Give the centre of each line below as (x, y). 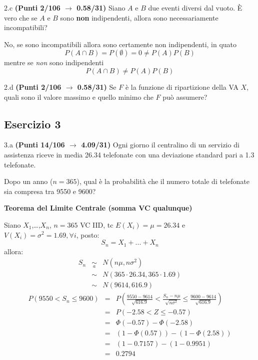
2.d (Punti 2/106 (33, 86)
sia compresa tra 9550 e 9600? (50, 191)
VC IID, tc (97, 224)
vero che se (21, 17)
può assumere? (185, 97)
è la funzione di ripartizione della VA (182, 86)
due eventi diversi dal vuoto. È (195, 8)
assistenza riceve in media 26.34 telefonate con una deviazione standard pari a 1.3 (129, 154)
